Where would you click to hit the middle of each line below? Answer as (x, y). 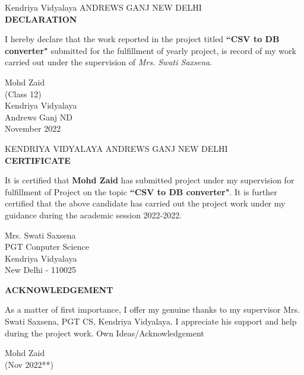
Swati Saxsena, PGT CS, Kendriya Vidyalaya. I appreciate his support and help (151, 321)
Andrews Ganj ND (39, 117)
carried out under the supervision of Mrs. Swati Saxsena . (109, 62)
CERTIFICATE (38, 160)
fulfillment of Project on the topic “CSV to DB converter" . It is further (141, 191)
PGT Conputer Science (47, 247)
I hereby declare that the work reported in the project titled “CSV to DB (142, 39)
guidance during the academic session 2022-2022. (94, 214)
